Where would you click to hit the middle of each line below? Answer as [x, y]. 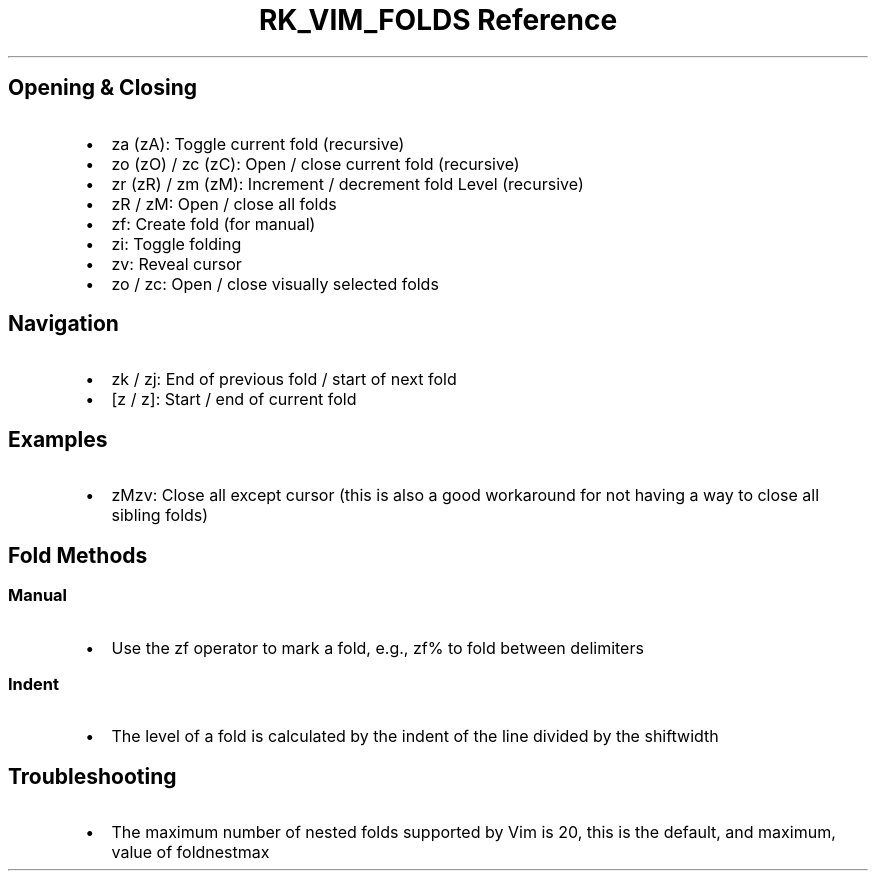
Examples [58, 439]
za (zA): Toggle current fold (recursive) [258, 143]
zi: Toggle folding [176, 243]
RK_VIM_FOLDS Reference [438, 20]
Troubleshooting [92, 776]
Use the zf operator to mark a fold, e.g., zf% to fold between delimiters [377, 647]
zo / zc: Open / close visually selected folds [275, 283]
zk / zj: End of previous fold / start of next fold [284, 379]
